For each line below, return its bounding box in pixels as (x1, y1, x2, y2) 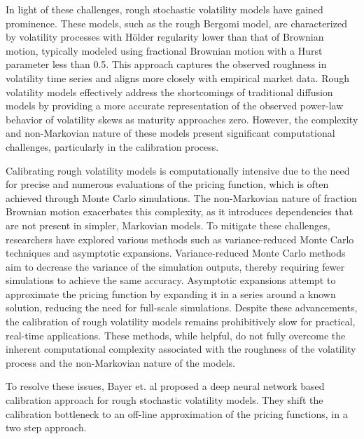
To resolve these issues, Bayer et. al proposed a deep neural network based (6, 379, 325, 393)
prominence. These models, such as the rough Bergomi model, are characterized (6, 15, 347, 30)
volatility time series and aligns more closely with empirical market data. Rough (6, 70, 350, 85)
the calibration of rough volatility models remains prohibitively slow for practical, (6, 314, 356, 329)
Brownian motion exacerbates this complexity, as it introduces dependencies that (6, 204, 353, 219)
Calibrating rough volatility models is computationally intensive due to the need (6, 163, 350, 177)
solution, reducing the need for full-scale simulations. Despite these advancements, (6, 300, 358, 315)
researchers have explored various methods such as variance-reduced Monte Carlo (6, 231, 354, 246)
